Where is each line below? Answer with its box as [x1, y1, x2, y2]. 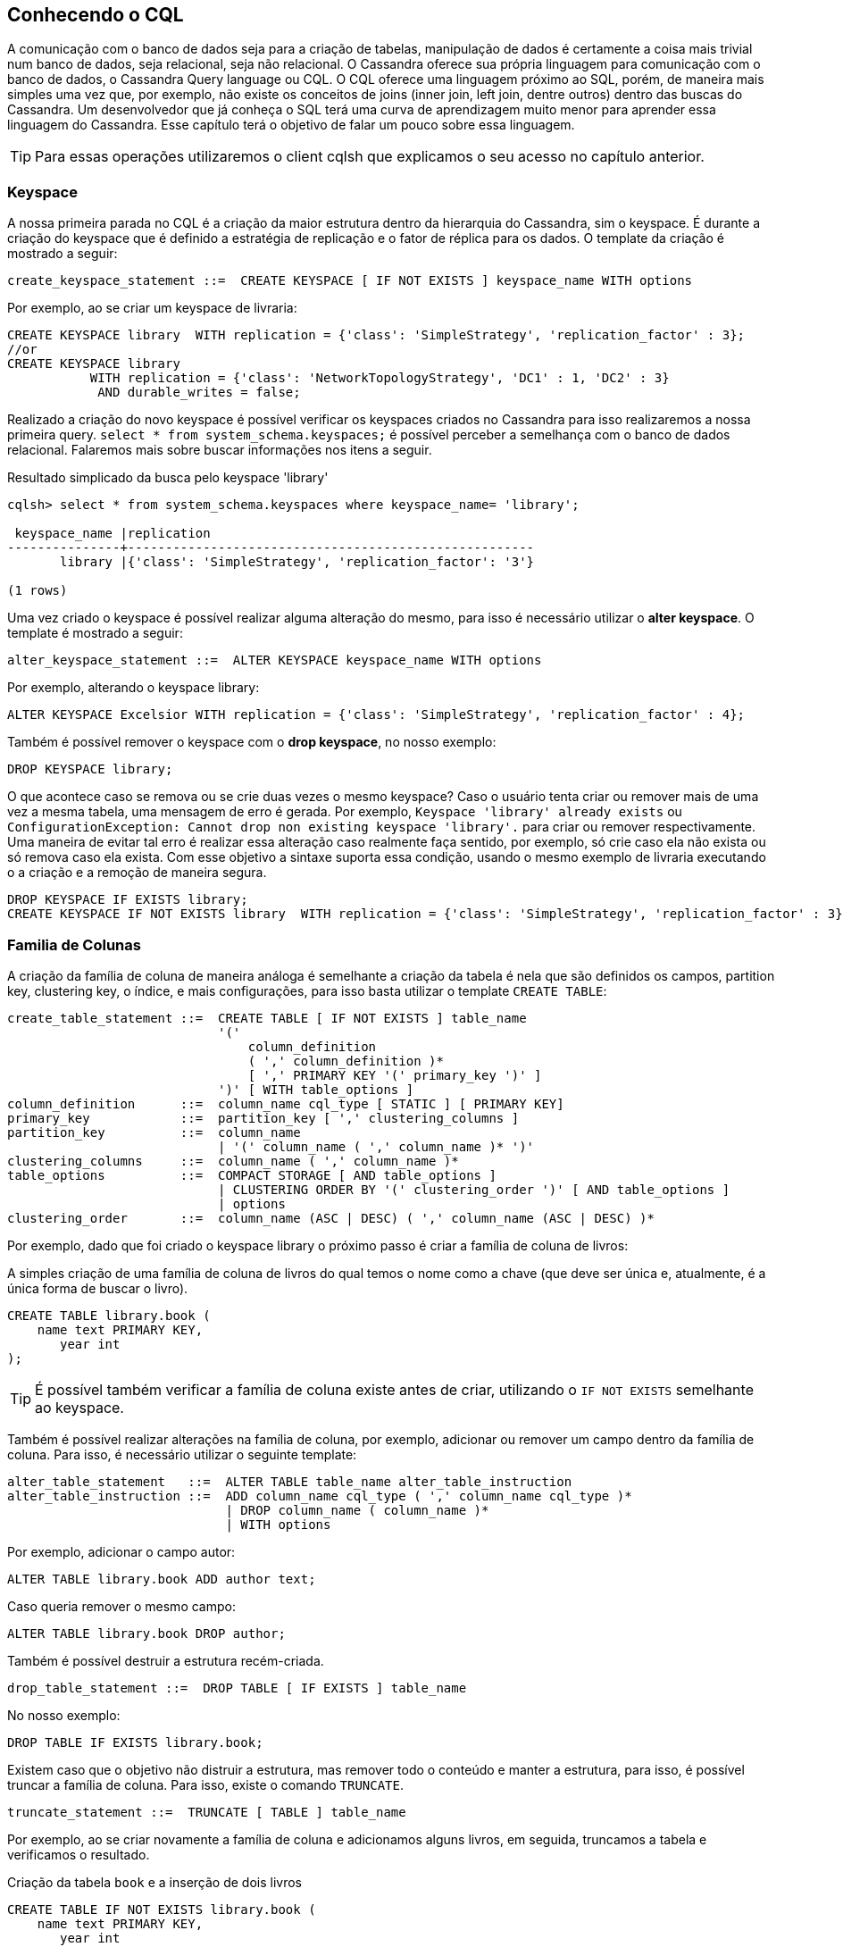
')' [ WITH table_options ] [218, 1082, 414, 1097]
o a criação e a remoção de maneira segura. [7, 865, 267, 881]
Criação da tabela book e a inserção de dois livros [7, 1874, 302, 1890]
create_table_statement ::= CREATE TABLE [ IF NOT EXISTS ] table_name [7, 1010, 527, 1025]
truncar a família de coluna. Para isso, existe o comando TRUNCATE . [7, 1776, 405, 1792]
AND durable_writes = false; [97, 385, 301, 400]
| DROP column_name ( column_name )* [225, 1502, 489, 1517]
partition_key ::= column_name [7, 1124, 301, 1140]
